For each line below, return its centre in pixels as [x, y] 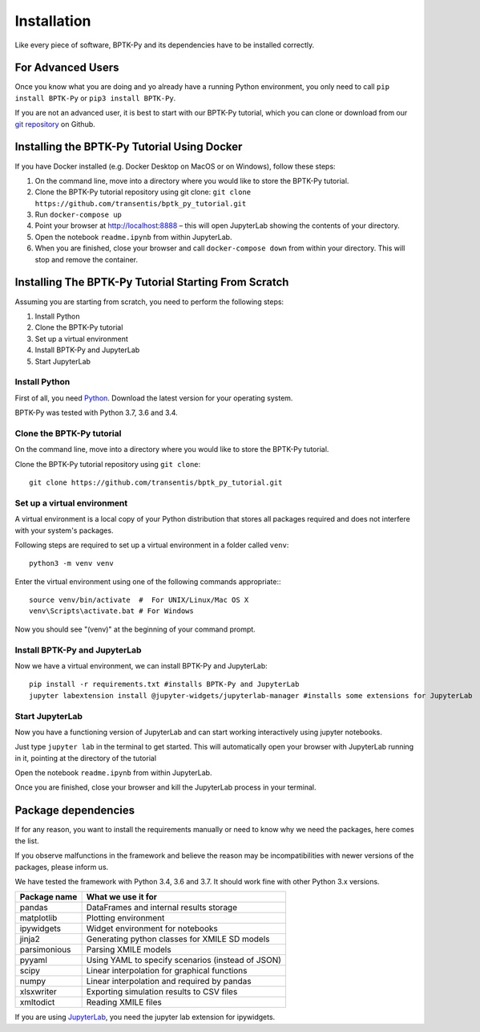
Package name [48, 897]
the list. [27, 841]
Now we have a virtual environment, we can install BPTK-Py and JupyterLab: [141, 665]
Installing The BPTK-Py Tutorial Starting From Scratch [152, 282]
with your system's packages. [64, 530]
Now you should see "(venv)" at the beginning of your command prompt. [135, 629]
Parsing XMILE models [129, 949]
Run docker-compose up [78, 215]
